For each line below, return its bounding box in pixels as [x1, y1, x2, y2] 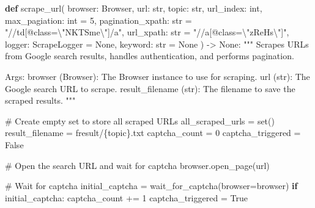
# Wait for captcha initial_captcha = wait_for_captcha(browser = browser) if [5, 179, 298, 192]
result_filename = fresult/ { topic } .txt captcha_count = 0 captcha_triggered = [5, 126, 301, 139]
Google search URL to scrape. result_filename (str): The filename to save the [5, 82, 295, 95]
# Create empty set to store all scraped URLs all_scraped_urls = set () [5, 114, 275, 127]
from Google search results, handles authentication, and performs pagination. [5, 49, 294, 62]
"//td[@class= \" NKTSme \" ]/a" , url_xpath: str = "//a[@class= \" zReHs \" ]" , [5, 26, 289, 38]
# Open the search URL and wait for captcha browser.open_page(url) [5, 159, 270, 171]
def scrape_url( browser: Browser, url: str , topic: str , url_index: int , [5, 2, 262, 14]
